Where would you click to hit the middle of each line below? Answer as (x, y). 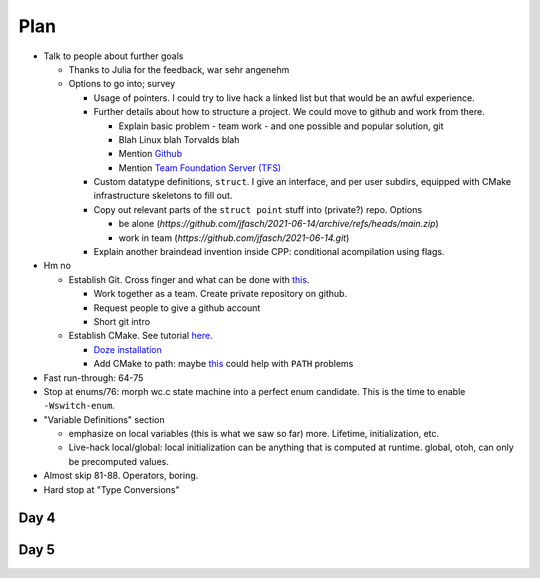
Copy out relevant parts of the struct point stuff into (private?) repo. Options (258, 209)
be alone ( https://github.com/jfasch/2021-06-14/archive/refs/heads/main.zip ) (278, 224)
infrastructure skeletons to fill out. (163, 196)
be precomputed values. (118, 461)
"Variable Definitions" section (104, 419)
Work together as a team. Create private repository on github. (220, 294)
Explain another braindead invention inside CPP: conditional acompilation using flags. (269, 252)
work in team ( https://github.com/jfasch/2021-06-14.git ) (234, 237)
